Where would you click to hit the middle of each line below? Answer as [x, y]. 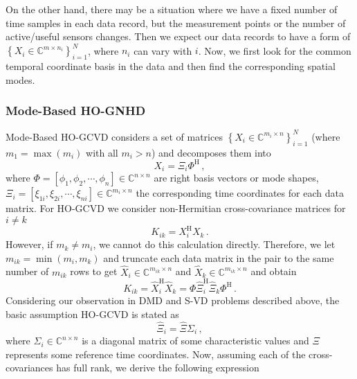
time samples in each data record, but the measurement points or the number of [176, 23]
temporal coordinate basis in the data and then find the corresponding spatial [171, 66]
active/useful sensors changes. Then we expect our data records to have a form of [178, 36]
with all [102, 152]
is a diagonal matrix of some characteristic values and [195, 341]
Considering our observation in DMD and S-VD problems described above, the [173, 300]
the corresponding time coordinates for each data [240, 193]
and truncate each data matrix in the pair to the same [219, 257]
